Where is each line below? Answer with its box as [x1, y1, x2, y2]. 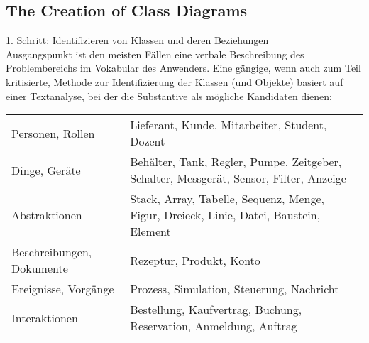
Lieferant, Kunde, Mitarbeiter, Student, [130, 116, 327, 134]
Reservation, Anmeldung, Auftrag [130, 317, 297, 334]
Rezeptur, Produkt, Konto [130, 251, 260, 268]
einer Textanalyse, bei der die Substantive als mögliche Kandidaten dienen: [6, 88, 332, 103]
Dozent [130, 133, 165, 150]
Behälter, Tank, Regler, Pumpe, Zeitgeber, [130, 153, 342, 170]
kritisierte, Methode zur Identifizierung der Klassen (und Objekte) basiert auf [6, 74, 343, 89]
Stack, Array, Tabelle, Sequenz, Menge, [130, 190, 325, 207]
